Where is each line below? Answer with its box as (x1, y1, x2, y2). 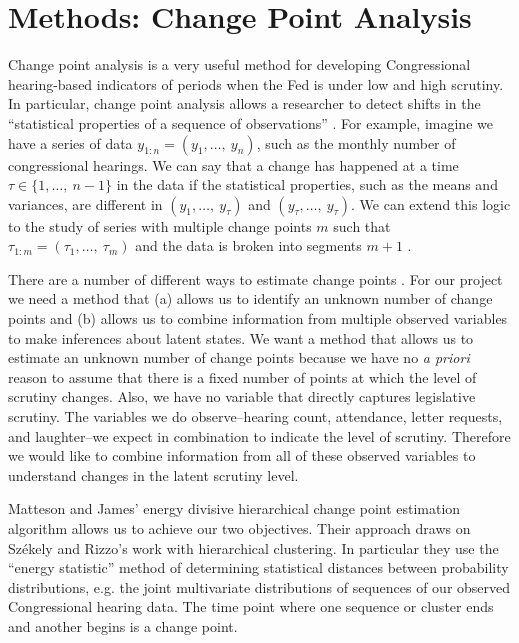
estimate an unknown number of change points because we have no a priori (8, 347, 470, 368)
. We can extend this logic (351, 193, 511, 214)
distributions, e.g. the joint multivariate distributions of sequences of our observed (8, 576, 511, 597)
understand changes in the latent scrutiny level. (8, 464, 299, 485)
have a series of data (8, 132, 133, 153)
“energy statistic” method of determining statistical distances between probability (8, 557, 509, 578)
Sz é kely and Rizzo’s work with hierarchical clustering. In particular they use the (8, 537, 499, 558)
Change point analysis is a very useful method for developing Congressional (8, 54, 471, 75)
